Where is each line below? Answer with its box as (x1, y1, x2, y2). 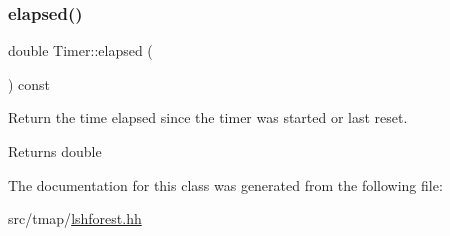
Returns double (8, 141, 102, 161)
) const (8, 73, 51, 94)
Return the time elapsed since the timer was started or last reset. (8, 107, 408, 128)
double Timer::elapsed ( (8, 40, 153, 61)
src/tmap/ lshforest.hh (8, 208, 142, 229)
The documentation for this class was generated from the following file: (8, 174, 443, 195)
